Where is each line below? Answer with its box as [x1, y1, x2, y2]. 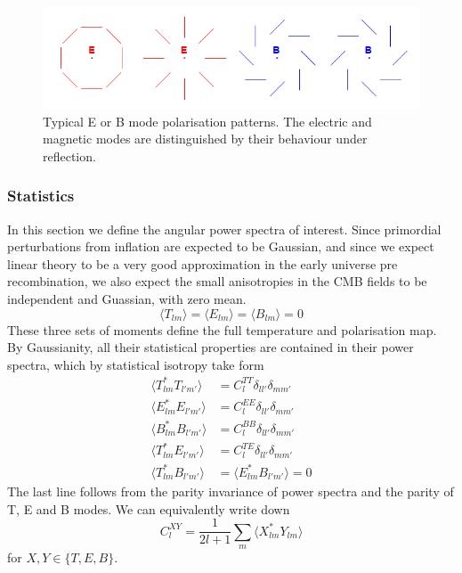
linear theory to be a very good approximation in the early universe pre [7, 254, 398, 273]
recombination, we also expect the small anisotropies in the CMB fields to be [7, 272, 427, 291]
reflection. [43, 146, 96, 165]
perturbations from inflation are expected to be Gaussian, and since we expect [7, 237, 434, 256]
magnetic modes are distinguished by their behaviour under [43, 129, 368, 148]
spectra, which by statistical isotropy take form [7, 355, 264, 373]
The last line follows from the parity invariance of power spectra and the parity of [7, 481, 454, 500]
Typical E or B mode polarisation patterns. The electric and [43, 111, 372, 130]
